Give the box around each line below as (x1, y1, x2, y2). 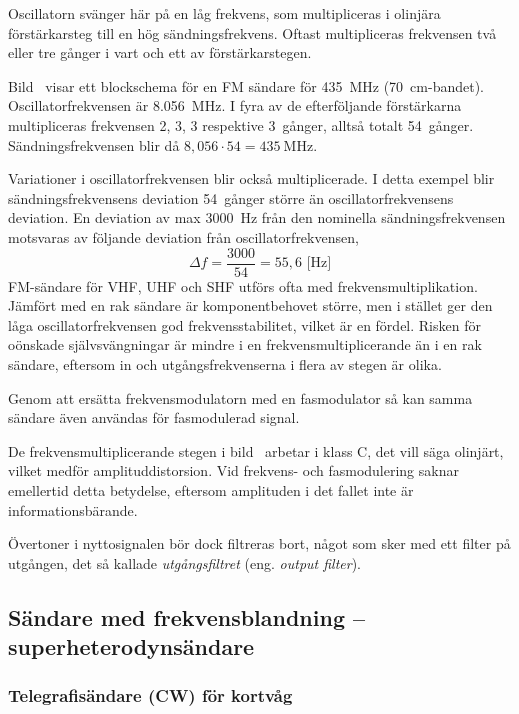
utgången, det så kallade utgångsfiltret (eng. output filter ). (8, 552, 362, 573)
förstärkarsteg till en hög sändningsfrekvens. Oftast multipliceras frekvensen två (8, 22, 497, 43)
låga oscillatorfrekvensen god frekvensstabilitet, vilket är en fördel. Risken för (8, 314, 481, 335)
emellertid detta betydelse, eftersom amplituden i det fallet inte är (8, 479, 414, 500)
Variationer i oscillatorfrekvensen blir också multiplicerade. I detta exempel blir (8, 168, 495, 189)
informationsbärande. (8, 499, 138, 520)
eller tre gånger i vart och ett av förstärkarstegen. (8, 42, 312, 63)
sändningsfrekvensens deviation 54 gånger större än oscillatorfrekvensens (8, 187, 454, 208)
